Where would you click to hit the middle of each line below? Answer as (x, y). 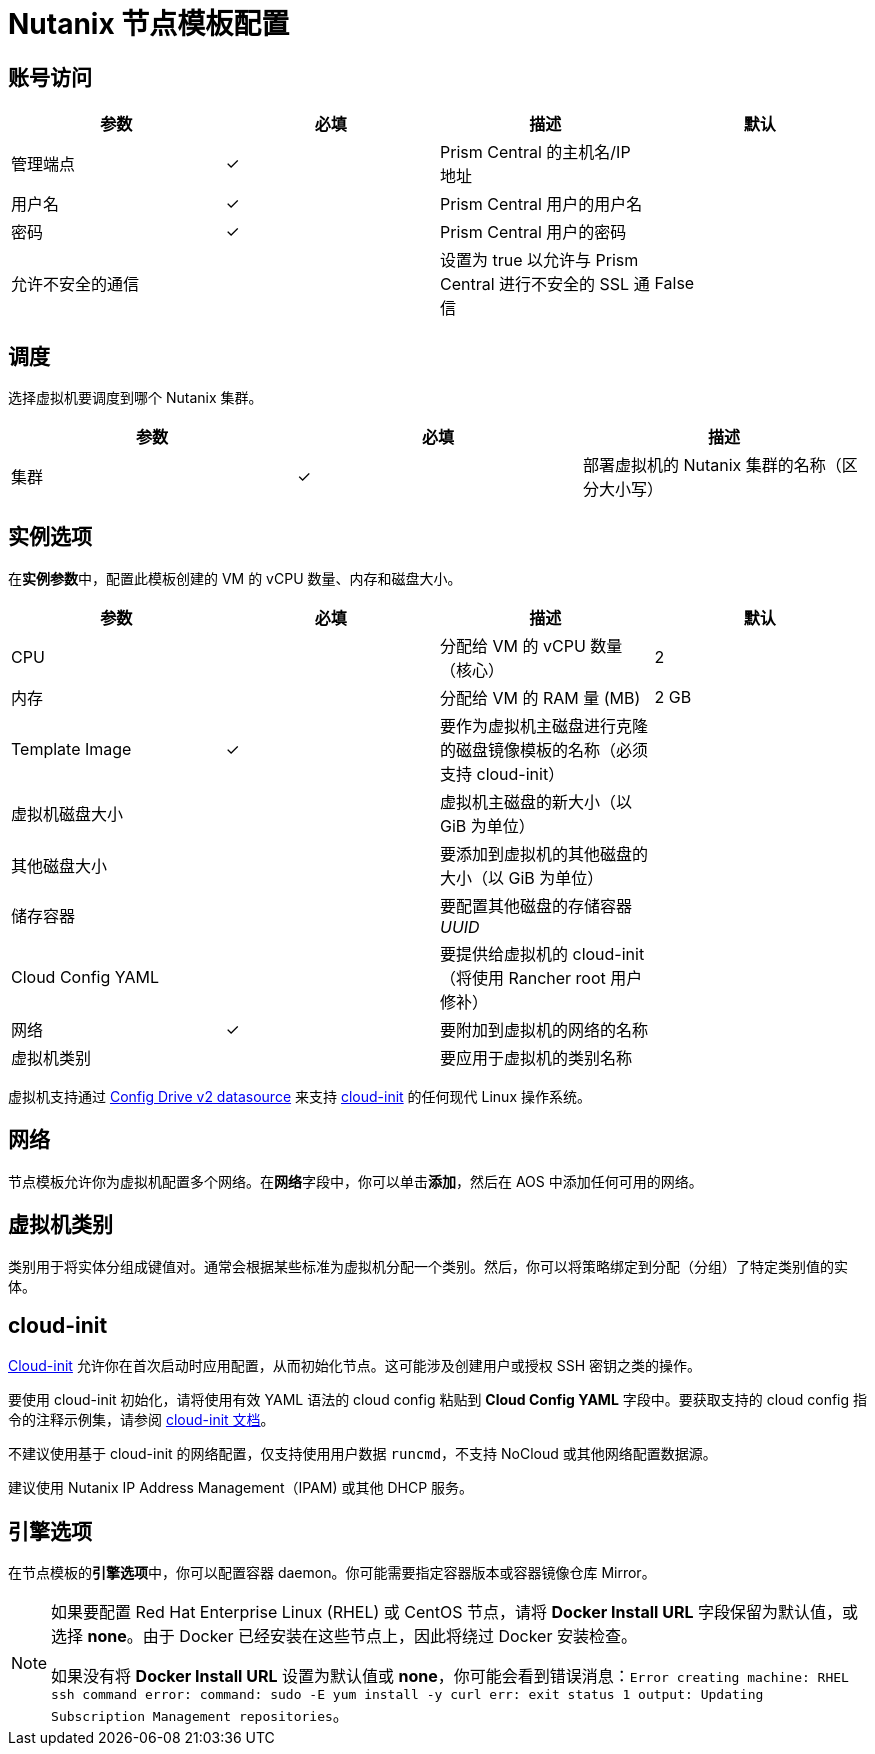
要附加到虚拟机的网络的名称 (544, 1029)
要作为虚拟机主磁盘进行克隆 (544, 725)
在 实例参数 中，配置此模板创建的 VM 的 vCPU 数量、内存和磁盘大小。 (235, 578)
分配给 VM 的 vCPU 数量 (531, 645)
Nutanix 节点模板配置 (149, 24)
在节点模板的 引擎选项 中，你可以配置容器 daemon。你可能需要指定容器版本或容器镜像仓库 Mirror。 (332, 1573)
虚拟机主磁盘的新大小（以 (536, 801)
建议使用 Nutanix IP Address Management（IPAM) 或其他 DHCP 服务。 (241, 1488)
